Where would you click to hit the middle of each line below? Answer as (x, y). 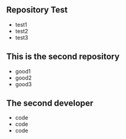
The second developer (50, 103)
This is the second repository (63, 57)
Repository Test (37, 10)
